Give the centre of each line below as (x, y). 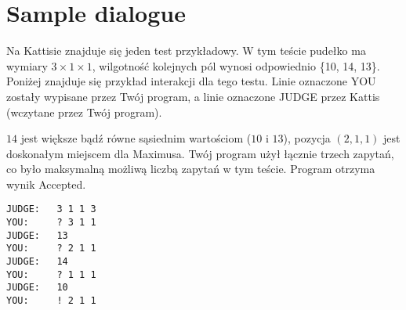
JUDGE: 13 (37, 235)
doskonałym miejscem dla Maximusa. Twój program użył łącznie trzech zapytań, (200, 153)
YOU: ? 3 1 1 (51, 223)
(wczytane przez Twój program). (84, 112)
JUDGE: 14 (37, 262)
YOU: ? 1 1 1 (51, 274)
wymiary (27, 65)
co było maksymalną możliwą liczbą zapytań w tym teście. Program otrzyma (191, 169)
